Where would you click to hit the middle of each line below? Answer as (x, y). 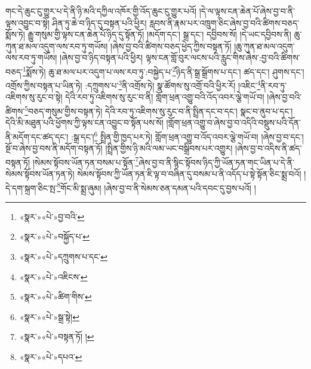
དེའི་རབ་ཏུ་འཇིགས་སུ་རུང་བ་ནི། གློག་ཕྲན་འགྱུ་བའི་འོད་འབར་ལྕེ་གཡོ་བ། (165, 97)
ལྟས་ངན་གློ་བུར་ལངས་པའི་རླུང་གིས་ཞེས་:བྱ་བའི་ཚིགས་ (223, 58)
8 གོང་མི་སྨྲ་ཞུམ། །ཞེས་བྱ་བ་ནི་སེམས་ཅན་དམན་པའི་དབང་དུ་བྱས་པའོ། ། (156, 187)
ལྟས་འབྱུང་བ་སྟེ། (27, 22)
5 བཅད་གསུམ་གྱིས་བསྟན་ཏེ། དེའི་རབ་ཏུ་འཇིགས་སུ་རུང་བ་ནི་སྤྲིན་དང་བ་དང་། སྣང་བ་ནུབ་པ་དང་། (159, 110)
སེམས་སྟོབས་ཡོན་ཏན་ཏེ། (40, 173)
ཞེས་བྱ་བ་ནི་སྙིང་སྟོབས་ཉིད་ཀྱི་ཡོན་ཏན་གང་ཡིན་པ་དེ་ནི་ (216, 162)
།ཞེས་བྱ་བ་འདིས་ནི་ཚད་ (269, 148)
